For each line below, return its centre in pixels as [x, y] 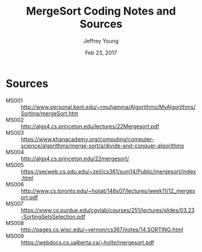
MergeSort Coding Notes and [101, 11]
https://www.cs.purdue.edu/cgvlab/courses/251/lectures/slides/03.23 [108, 210]
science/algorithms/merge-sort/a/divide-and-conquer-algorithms [103, 145]
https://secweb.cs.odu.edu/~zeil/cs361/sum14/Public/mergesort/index [108, 171]
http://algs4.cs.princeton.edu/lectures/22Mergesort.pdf [90, 126]
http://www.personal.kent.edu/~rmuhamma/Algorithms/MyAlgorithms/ [108, 107]
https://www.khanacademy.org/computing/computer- [88, 139]
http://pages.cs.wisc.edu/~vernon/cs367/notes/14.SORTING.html [102, 230]
